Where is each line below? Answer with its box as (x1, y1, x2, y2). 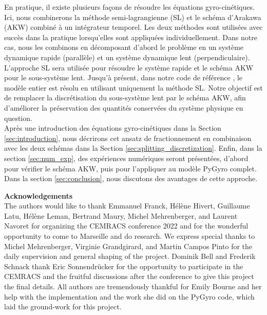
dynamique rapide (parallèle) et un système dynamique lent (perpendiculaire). (4, 51, 250, 62)
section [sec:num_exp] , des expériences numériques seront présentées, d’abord (4, 152, 249, 163)
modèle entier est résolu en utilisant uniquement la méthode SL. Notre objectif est (4, 82, 263, 93)
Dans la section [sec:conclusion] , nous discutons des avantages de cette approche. (4, 173, 258, 184)
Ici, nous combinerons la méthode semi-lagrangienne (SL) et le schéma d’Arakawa (4, 11, 261, 22)
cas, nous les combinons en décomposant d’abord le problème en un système (4, 42, 244, 52)
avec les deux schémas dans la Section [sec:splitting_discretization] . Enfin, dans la (4, 143, 262, 153)
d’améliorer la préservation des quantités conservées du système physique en (4, 102, 243, 113)
